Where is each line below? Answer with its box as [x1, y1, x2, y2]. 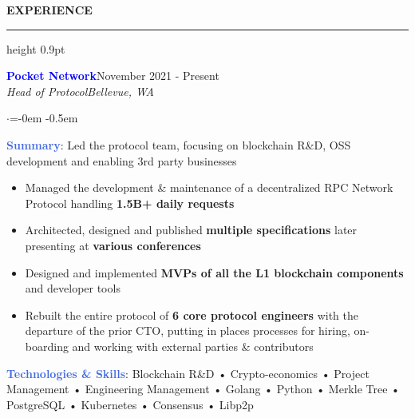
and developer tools [25, 280, 121, 297]
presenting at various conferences [25, 237, 201, 253]
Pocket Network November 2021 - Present [6, 67, 219, 84]
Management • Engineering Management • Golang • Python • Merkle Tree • [6, 380, 400, 397]
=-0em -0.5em [9, 109, 78, 126]
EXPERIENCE [6, 2, 93, 18]
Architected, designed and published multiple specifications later [25, 221, 358, 238]
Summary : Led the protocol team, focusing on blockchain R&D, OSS [6, 136, 351, 153]
